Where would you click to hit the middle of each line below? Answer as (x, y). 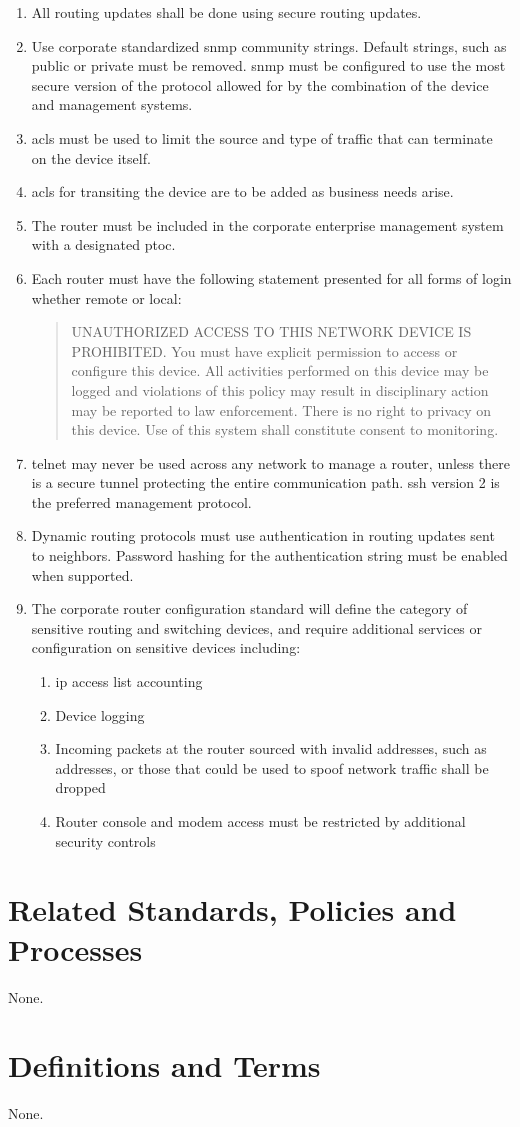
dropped (80, 787)
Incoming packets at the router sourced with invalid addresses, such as (271, 748)
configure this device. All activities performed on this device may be (280, 370)
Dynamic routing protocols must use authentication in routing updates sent (263, 535)
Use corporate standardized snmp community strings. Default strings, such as (269, 45)
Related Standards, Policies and (232, 909)
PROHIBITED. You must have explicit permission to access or (264, 350)
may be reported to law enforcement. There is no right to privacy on (281, 409)
